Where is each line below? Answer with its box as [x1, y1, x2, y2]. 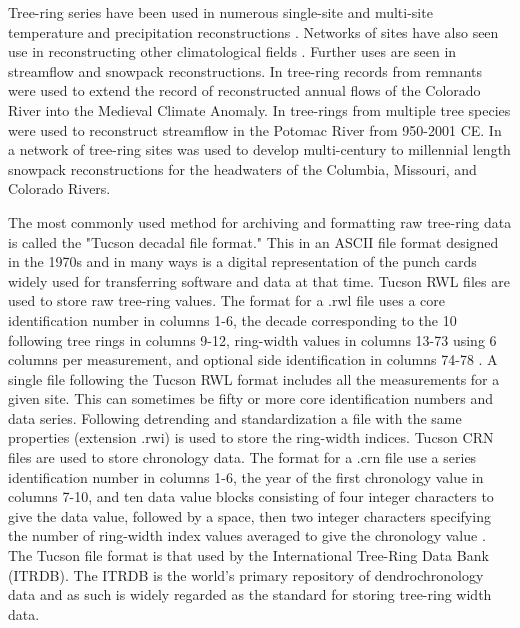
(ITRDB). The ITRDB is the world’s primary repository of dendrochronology [8, 564, 484, 585]
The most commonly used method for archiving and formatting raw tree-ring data [8, 211, 512, 232]
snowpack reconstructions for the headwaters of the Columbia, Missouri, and [8, 158, 477, 179]
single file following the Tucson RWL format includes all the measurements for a [8, 368, 500, 389]
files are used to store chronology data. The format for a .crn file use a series [8, 447, 477, 468]
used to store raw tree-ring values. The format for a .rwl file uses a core [8, 290, 445, 311]
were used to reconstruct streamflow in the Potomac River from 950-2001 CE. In [8, 119, 502, 140]
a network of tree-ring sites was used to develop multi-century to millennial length [8, 139, 511, 160]
